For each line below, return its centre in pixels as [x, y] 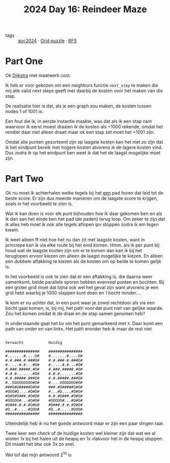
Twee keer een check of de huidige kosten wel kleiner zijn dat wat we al [80, 433]
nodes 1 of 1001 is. [24, 112]
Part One [24, 61]
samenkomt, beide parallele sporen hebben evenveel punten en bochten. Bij [85, 282]
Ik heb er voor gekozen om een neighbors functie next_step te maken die [82, 86]
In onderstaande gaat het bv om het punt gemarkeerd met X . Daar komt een [84, 323]
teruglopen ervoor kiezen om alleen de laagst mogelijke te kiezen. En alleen [84, 256]
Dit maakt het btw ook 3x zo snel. [40, 444]
